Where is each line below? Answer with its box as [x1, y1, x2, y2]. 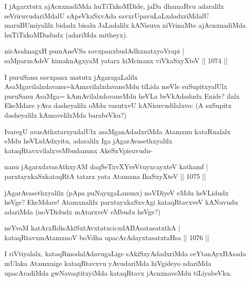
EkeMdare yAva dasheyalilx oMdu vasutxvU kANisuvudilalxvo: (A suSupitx [4, 100, 232, 110]
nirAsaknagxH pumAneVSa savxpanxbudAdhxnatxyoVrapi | [4, 46, 184, 56]
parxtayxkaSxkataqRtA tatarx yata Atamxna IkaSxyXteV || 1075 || [4, 171, 206, 181]
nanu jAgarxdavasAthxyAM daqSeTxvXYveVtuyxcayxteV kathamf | [4, 161, 208, 172]
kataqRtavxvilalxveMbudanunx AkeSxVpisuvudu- [4, 145, 153, 155]
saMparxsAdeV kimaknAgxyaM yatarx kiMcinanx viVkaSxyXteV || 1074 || [4, 55, 228, 65]
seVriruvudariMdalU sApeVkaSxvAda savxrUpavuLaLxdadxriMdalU [4, 10, 209, 20]
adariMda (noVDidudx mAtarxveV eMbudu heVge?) [4, 206, 161, 216]
